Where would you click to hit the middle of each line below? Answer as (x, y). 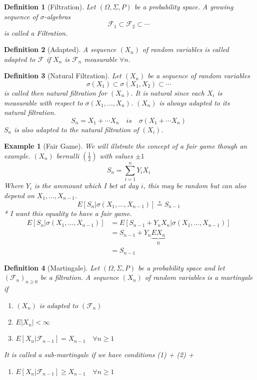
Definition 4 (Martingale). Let (52, 267)
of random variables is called (186, 49)
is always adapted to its (194, 102)
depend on (19, 195)
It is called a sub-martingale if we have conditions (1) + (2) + (99, 354)
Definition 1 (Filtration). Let (50, 6)
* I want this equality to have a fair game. (68, 213)
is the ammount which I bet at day (86, 186)
